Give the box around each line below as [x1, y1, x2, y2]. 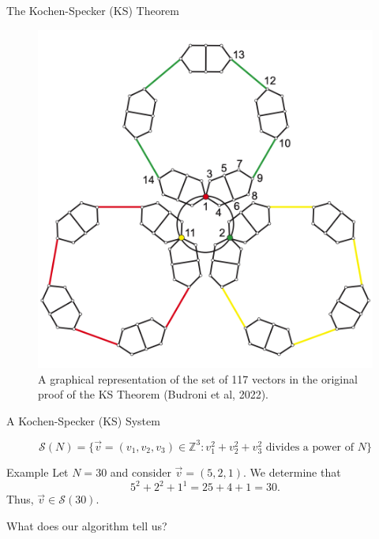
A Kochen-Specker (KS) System [6, 412, 160, 429]
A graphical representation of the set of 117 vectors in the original [38, 370, 358, 387]
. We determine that [242, 464, 341, 481]
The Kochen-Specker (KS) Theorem [6, 2, 180, 18]
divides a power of [265, 441, 355, 453]
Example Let [6, 464, 69, 481]
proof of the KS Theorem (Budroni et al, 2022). [38, 386, 268, 402]
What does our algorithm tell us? [6, 517, 167, 533]
